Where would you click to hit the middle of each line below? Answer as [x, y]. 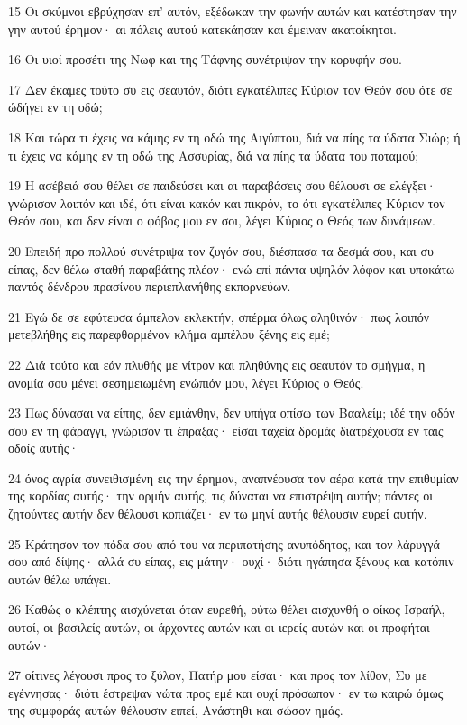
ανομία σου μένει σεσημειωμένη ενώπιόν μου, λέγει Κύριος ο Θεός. [186, 382]
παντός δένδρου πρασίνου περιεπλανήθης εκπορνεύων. [150, 286]
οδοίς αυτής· [44, 448]
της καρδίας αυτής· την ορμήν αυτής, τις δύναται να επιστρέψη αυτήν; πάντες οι [220, 496]
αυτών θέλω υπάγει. [60, 578]
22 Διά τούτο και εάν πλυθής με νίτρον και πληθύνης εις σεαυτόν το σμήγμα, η [217, 364]
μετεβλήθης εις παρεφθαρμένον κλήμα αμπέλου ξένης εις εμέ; [169, 334]
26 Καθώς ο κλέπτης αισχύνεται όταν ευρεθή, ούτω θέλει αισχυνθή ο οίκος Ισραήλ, [227, 609]
